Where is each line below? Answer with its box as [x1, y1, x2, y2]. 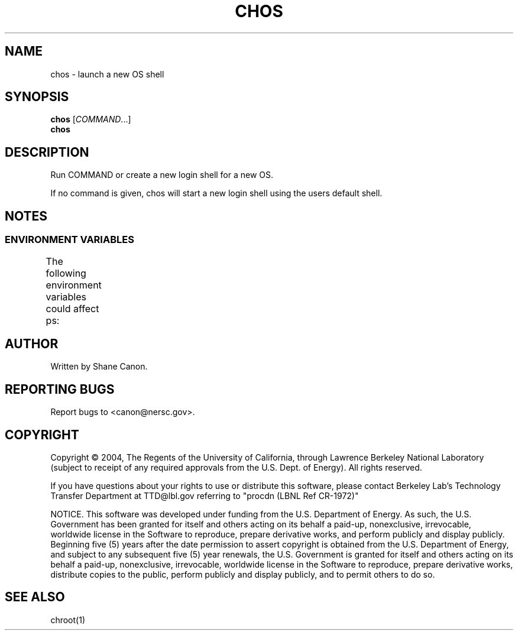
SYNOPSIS [5, 89, 69, 105]
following [46, 267, 86, 279]
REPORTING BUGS [5, 381, 115, 397]
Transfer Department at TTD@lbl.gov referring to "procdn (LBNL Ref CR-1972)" [50, 491, 359, 501]
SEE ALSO [5, 589, 65, 605]
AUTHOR [5, 336, 59, 351]
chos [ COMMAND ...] [50, 114, 131, 125]
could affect [46, 302, 99, 315]
